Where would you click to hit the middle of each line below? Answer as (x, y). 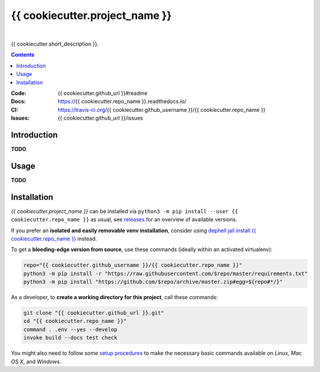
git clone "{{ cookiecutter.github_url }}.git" (94, 313)
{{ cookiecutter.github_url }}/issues (100, 118)
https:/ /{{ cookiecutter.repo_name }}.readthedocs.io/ (122, 101)
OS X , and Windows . (36, 361)
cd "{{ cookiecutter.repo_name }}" (75, 321)
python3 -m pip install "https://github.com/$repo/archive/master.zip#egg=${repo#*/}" (153, 282)
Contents (23, 55)
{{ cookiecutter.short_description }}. (55, 44)
